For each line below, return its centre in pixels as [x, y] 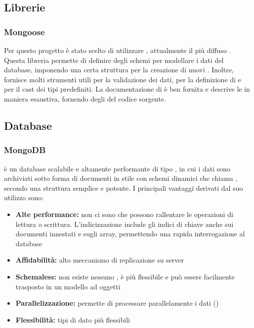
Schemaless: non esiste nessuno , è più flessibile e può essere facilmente [125, 276]
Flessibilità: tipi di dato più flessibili [73, 319]
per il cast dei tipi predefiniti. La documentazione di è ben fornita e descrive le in [127, 89]
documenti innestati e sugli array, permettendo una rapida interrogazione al [130, 234]
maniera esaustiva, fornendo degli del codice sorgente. [85, 98]
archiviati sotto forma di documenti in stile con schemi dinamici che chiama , [121, 178]
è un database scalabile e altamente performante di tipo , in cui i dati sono [117, 168]
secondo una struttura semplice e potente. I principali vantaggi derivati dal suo [124, 188]
